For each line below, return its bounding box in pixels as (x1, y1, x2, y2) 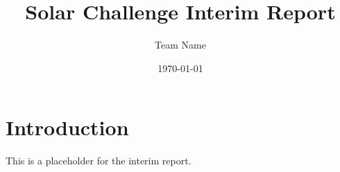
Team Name (155, 37, 206, 52)
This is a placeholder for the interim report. (6, 153, 192, 168)
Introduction (6, 113, 129, 141)
